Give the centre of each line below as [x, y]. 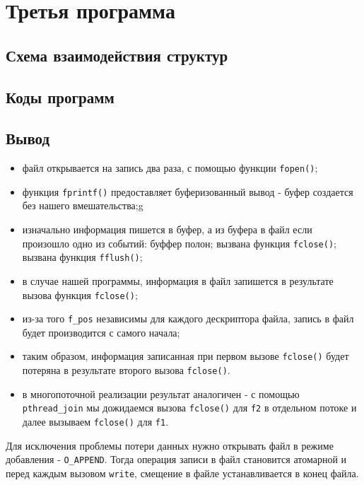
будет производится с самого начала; [101, 332]
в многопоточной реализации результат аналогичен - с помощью [161, 393]
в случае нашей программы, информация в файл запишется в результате [178, 280]
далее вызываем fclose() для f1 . [95, 422]
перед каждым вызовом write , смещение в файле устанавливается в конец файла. [182, 473]
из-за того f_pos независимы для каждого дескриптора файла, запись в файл [188, 319]
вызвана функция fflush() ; [82, 257]
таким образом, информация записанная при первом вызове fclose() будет [186, 356]
